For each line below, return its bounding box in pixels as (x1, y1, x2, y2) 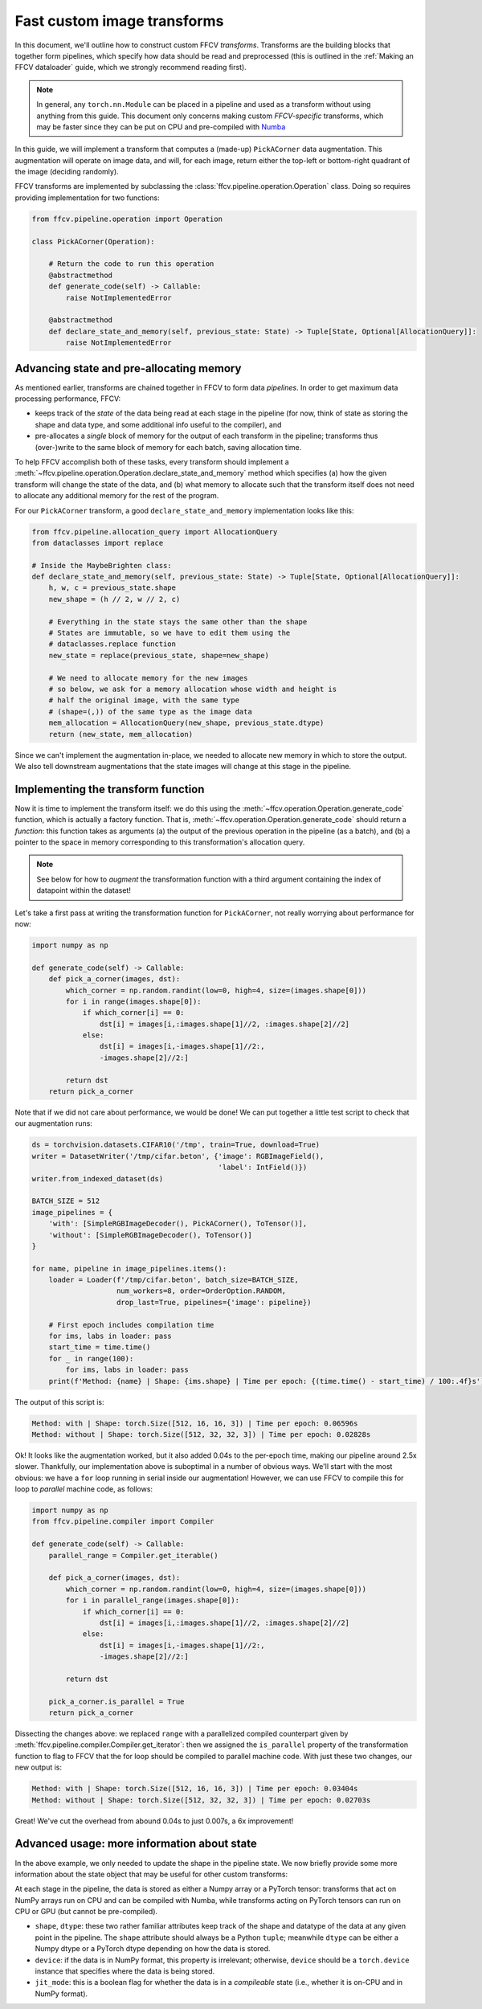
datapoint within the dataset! (36, 886, 132, 895)
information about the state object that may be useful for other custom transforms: (14, 1869, 288, 1879)
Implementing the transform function (14, 782, 205, 796)
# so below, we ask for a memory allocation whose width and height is (48, 684, 337, 694)
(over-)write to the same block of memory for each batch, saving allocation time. (35, 442, 302, 452)
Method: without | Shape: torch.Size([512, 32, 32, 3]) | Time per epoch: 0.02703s (31, 1795, 371, 1804)
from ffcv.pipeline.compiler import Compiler (31, 1517, 214, 1526)
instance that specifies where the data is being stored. (35, 1966, 215, 1976)
